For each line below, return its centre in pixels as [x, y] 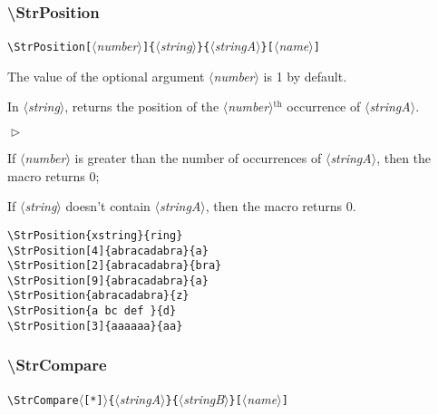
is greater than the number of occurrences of [198, 158]
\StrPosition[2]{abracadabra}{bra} [115, 266]
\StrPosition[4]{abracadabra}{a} [108, 251]
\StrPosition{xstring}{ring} [95, 235]
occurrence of [324, 106]
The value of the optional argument [106, 76]
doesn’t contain [108, 206]
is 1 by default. [305, 76]
